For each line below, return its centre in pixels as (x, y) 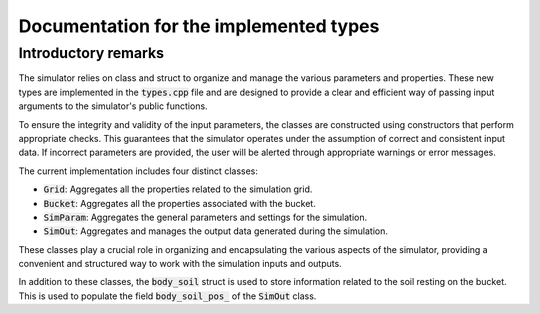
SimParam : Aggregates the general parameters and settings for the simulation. (205, 217)
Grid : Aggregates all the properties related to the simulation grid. (178, 189)
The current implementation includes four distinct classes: (138, 171)
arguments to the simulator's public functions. (113, 106)
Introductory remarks (91, 53)
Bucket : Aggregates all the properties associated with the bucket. (180, 203)
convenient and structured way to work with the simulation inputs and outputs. (180, 264)
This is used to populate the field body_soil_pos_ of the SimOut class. (167, 296)
